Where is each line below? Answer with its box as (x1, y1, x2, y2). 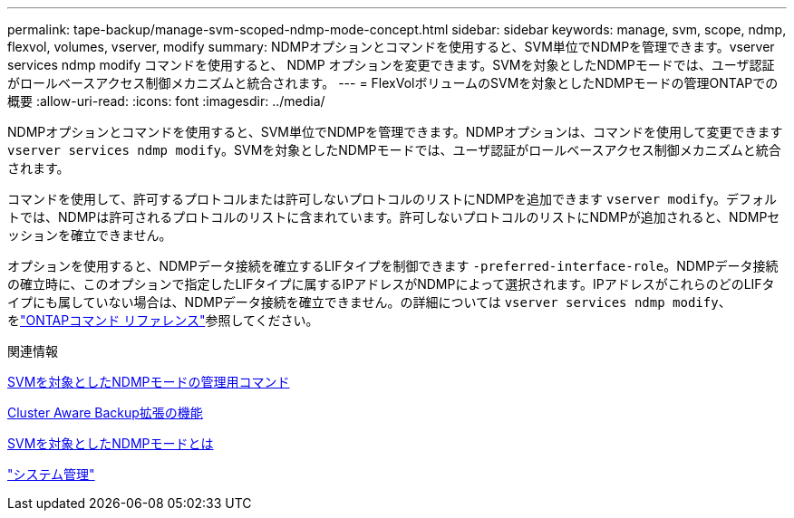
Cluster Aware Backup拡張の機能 (7, 405, 203, 420)
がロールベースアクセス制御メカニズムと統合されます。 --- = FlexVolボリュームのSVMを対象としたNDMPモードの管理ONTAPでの (7, 75, 779, 91)
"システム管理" (7, 466, 95, 482)
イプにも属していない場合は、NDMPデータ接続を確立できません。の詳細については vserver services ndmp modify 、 (7, 294, 731, 310)
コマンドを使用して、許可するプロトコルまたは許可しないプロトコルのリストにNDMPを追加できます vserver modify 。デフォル (7, 191, 778, 206)
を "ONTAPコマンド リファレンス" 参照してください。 (7, 312, 319, 328)
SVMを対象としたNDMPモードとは (7, 436, 214, 451)
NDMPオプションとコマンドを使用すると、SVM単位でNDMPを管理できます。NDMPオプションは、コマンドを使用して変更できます (7, 124, 783, 139)
